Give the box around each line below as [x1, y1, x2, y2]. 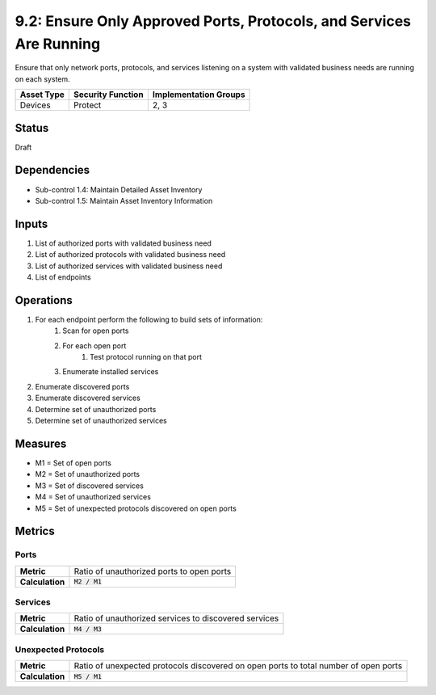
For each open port [62, 340, 127, 351]
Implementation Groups [152, 89, 245, 100]
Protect [73, 99, 102, 111]
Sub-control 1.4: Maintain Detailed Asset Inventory [35, 184, 203, 194]
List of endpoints [35, 272, 92, 282]
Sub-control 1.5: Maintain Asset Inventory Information [35, 196, 213, 205]
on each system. [15, 74, 70, 84]
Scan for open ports [62, 326, 129, 335]
